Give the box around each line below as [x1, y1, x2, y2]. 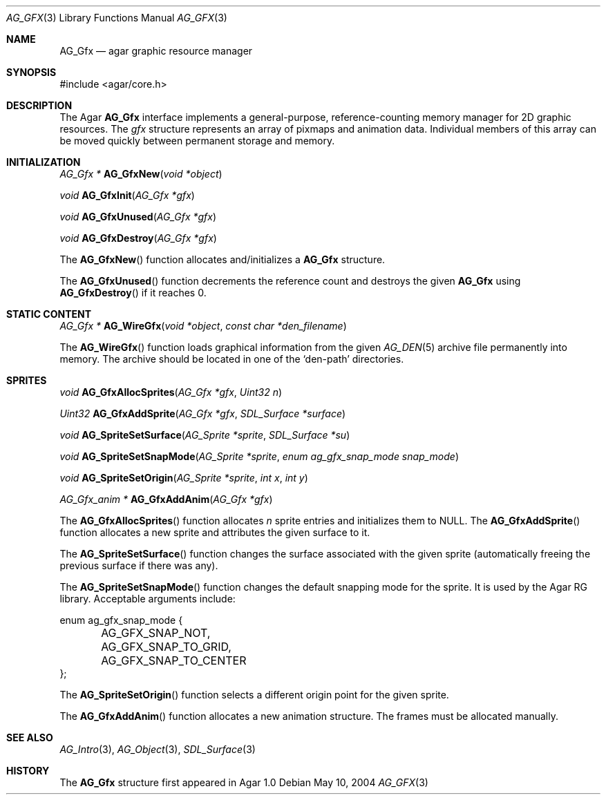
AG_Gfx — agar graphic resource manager [59, 45, 253, 57]
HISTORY [6, 765, 50, 777]
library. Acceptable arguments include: [59, 593, 236, 604]
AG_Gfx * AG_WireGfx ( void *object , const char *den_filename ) [59, 320, 347, 332]
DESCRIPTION [6, 99, 73, 111]
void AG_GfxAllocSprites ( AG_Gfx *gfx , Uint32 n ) [59, 386, 283, 398]
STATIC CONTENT [6, 308, 91, 320]
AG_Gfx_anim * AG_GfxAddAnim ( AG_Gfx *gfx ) [59, 493, 273, 505]
